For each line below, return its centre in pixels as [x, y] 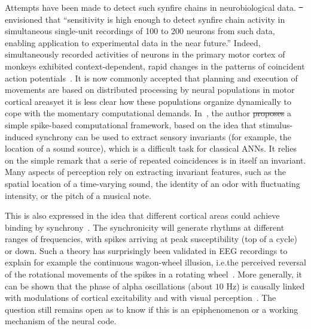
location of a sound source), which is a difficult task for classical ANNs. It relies [151, 148]
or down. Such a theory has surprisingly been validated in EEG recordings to [146, 250]
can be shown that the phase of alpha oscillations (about [109, 286]
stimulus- [276, 124]
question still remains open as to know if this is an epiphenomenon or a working [152, 309]
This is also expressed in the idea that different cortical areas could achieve [142, 215]
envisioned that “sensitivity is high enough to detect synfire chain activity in [145, 19]
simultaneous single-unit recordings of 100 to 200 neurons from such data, [140, 31]
